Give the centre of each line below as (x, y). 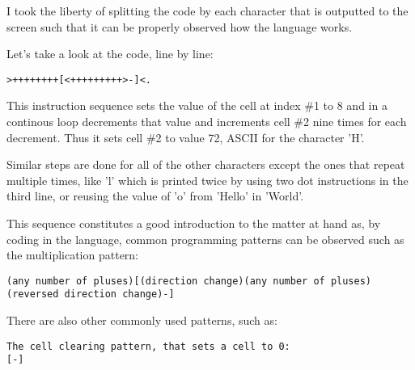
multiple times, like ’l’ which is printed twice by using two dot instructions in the (207, 180)
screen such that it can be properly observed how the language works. (180, 26)
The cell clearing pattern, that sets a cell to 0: (148, 346)
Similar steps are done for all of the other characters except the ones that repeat (206, 164)
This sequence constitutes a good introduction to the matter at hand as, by (194, 223)
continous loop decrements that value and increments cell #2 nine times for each (207, 122)
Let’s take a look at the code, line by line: (110, 54)
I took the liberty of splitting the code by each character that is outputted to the (207, 11)
